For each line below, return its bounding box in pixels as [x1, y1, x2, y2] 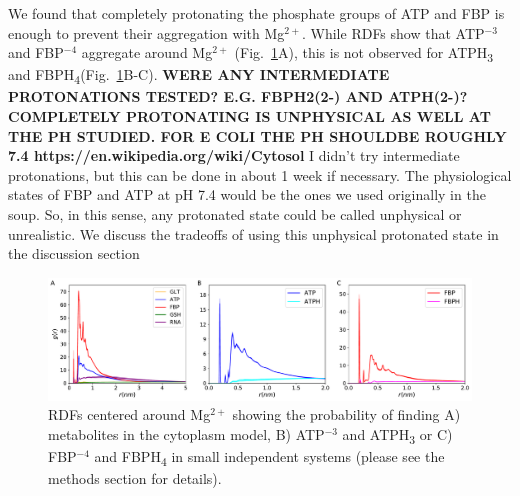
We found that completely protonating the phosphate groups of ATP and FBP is [8, 3, 505, 23]
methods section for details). [48, 468, 222, 489]
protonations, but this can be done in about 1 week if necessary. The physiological [8, 164, 512, 185]
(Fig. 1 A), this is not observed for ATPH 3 [234, 42, 494, 65]
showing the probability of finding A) [232, 404, 461, 425]
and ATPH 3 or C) [342, 423, 453, 447]
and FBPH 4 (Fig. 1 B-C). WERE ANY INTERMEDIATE [8, 64, 390, 88]
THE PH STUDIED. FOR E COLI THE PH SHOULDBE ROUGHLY [8, 125, 507, 146]
